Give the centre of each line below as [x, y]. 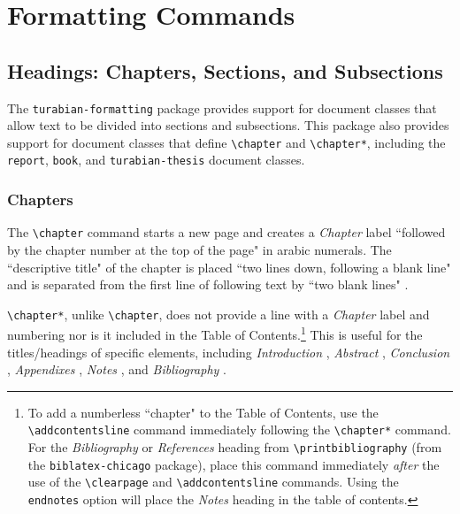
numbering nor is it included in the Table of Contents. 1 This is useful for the [215, 334]
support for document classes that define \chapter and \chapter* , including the [226, 142]
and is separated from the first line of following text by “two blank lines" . [208, 284]
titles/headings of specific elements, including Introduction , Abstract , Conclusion [229, 352]
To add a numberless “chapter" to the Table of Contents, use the [203, 412]
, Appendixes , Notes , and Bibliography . [117, 369]
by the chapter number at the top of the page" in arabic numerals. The [199, 250]
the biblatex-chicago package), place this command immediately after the [234, 464]
